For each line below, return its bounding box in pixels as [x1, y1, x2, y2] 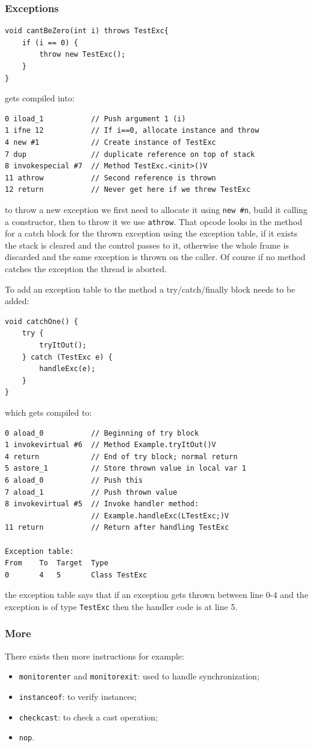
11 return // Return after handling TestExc [5, 523, 229, 532]
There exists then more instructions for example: [5, 649, 184, 662]
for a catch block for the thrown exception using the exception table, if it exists [5, 227, 298, 240]
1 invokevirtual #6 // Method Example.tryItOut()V [5, 440, 216, 450]
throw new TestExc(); [39, 50, 126, 59]
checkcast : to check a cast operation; [19, 710, 158, 723]
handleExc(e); [39, 364, 96, 373]
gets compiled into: [5, 92, 75, 104]
